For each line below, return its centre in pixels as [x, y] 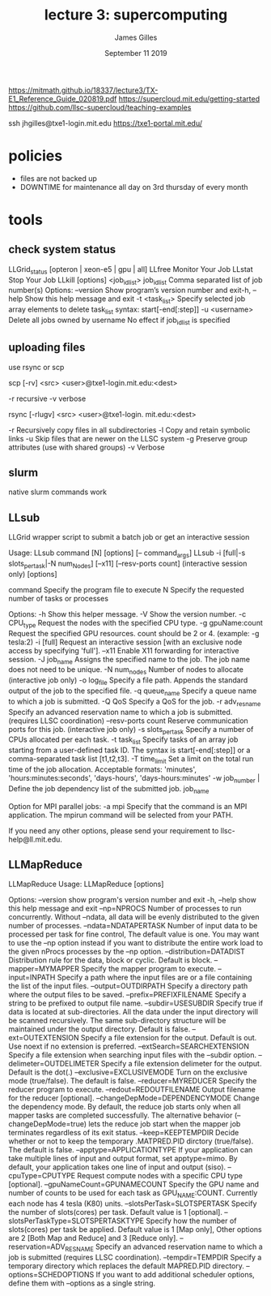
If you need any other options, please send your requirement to [114, 830]
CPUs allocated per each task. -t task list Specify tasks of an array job [123, 741]
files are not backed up [58, 178]
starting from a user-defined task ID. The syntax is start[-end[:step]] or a [129, 750]
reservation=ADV [37, 1246]
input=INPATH [32, 977]
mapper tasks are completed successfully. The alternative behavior [121, 1115]
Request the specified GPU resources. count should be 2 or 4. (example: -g [134, 633]
